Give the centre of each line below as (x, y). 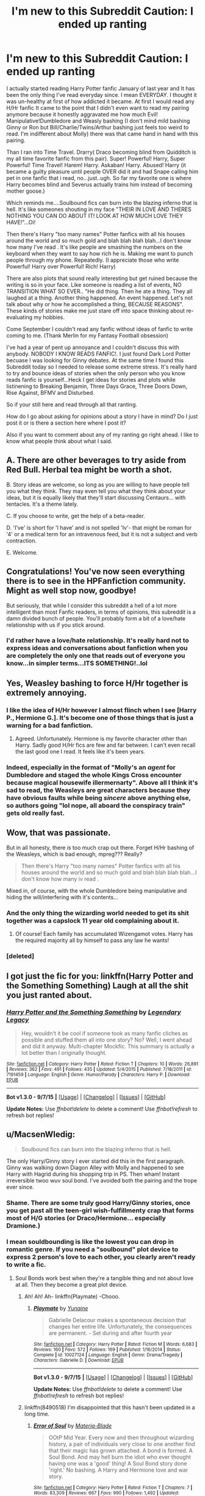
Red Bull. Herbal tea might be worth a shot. (89, 470)
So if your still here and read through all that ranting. (72, 405)
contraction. (22, 541)
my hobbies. (49, 317)
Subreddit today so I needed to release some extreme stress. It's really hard (102, 367)
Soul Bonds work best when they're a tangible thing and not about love (104, 1278)
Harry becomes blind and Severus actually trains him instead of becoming (99, 184)
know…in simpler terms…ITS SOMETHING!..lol (77, 663)
